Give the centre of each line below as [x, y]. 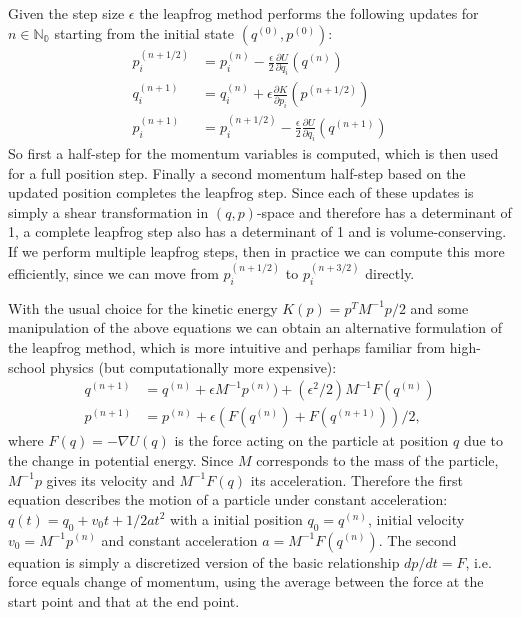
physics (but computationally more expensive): [193, 366]
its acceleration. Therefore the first [356, 479]
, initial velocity [416, 518]
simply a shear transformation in [108, 211]
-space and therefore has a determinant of [384, 211]
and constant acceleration [179, 539]
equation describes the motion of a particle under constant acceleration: [228, 499]
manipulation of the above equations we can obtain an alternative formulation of [255, 327]
